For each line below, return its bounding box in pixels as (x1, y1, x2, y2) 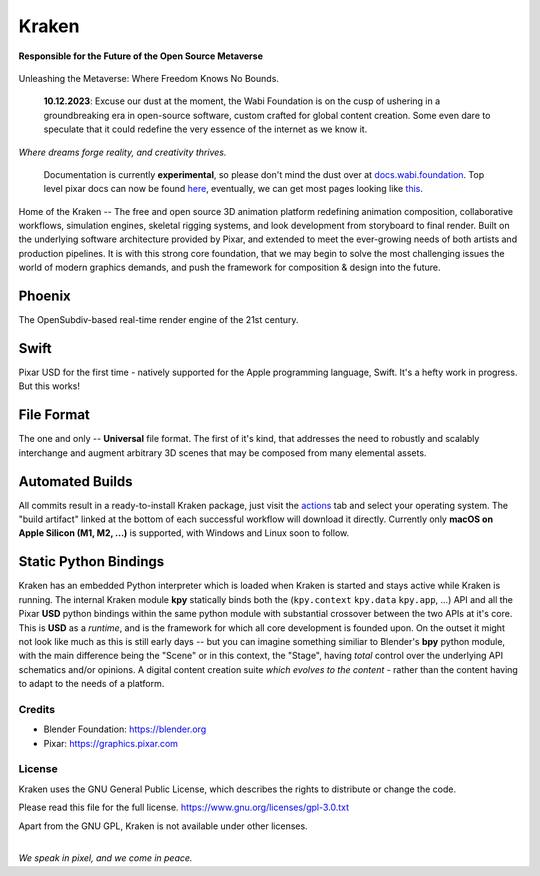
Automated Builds (18, 473, 134, 490)
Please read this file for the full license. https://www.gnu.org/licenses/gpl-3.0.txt (18, 801, 350, 814)
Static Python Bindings (18, 553, 165, 570)
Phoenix (18, 288, 72, 305)
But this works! (18, 380, 80, 392)
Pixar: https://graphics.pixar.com (43, 737, 179, 749)
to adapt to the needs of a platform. (18, 678, 165, 690)
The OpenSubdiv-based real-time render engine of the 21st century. (18, 314, 299, 326)
